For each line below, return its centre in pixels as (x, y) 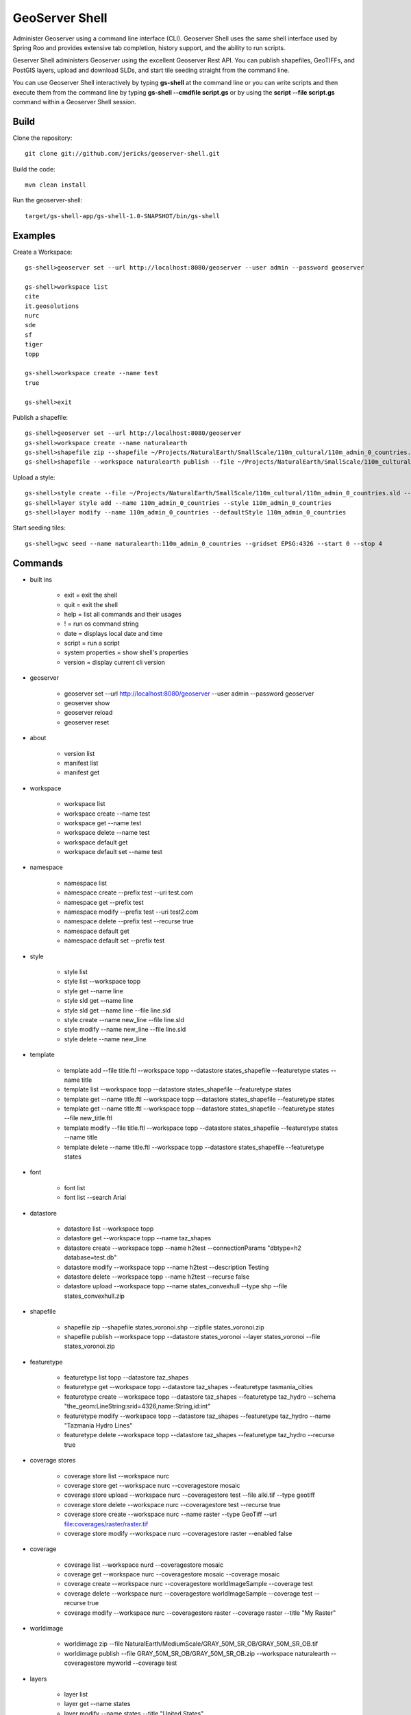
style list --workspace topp (102, 982)
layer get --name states (97, 1704)
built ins (41, 579)
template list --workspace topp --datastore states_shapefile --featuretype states (178, 1089)
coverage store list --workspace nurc (117, 1476)
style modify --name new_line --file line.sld (125, 1030)
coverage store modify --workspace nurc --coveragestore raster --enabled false (178, 1533)
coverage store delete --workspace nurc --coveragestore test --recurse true (172, 1504)
